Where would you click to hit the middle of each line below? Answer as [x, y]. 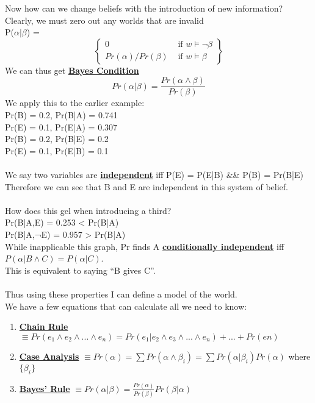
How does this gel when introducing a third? [88, 210]
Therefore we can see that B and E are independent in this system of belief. [147, 186]
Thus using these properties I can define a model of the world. [121, 294]
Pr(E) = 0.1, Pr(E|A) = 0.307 [61, 127]
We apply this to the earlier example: [75, 103]
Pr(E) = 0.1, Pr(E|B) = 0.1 [57, 150]
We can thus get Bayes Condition [72, 70]
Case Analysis [49, 356]
